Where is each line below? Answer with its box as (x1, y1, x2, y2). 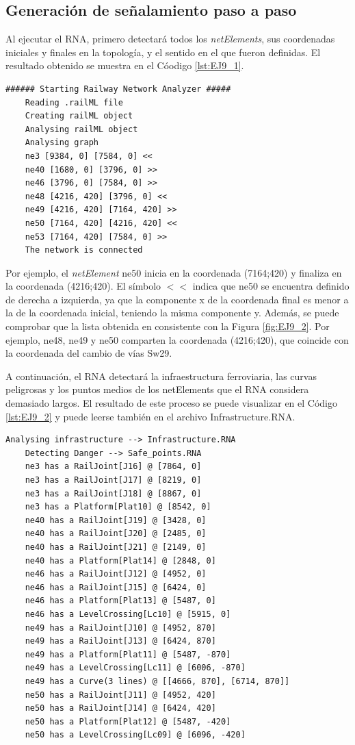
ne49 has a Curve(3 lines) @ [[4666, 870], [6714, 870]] (25, 676, 290, 686)
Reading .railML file (25, 97, 123, 108)
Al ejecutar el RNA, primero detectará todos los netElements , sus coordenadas (5, 31, 335, 46)
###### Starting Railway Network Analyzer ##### (5, 84, 231, 94)
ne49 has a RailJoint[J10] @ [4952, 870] (25, 622, 216, 633)
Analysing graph (25, 138, 99, 148)
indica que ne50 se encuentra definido (192, 279, 350, 293)
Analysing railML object (25, 124, 138, 134)
